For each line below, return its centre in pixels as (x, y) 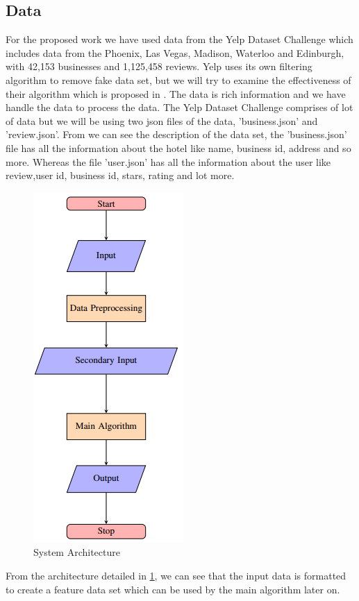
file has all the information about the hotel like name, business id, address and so (178, 147)
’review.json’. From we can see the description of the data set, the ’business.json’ (176, 134)
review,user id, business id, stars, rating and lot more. (120, 175)
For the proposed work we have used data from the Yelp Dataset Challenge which (179, 39)
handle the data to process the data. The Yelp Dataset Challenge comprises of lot (179, 107)
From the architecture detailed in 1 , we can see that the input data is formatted (176, 575)
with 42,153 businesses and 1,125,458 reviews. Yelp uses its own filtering (159, 66)
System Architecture (77, 552)
